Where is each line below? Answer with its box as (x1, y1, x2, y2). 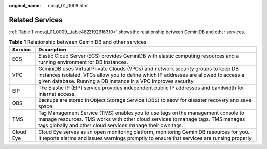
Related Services (9, 15, 63, 24)
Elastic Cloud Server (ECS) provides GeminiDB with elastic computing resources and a (38, 52, 239, 59)
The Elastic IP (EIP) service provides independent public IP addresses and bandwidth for (38, 84, 244, 91)
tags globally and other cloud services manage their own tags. (38, 122, 183, 129)
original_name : (9, 3, 41, 8)
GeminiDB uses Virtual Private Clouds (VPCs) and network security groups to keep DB (38, 65, 239, 72)
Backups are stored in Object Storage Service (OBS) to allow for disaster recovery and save (38, 97, 252, 103)
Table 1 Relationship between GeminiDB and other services (9, 39, 147, 46)
